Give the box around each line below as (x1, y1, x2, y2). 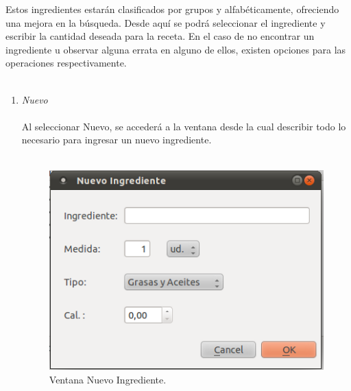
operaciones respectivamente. (5, 56, 127, 70)
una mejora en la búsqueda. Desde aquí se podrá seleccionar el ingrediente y (5, 15, 326, 29)
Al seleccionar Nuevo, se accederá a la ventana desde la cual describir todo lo (21, 119, 346, 133)
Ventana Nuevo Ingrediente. (49, 372, 167, 386)
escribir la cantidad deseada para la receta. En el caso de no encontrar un (5, 29, 315, 43)
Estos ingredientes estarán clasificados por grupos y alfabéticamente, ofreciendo (5, 2, 339, 16)
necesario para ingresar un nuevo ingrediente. (21, 132, 212, 147)
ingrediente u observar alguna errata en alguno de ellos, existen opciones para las (5, 42, 346, 56)
